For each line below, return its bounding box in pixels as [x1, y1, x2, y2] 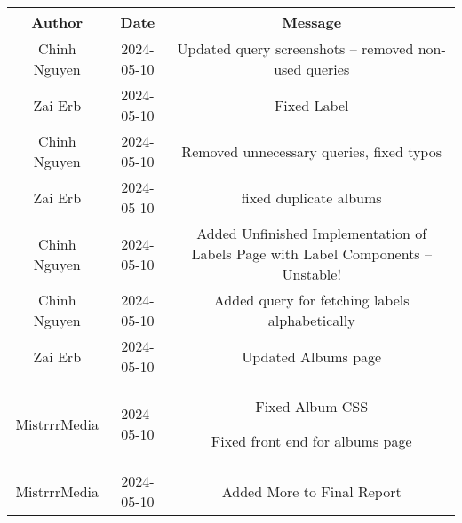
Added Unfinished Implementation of [196, 223, 427, 243]
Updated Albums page [242, 345, 382, 367]
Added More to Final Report [221, 480, 402, 502]
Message [282, 12, 342, 32]
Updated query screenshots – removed [177, 38, 414, 59]
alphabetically [267, 310, 355, 330]
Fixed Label [274, 94, 349, 115]
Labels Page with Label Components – [191, 243, 432, 264]
